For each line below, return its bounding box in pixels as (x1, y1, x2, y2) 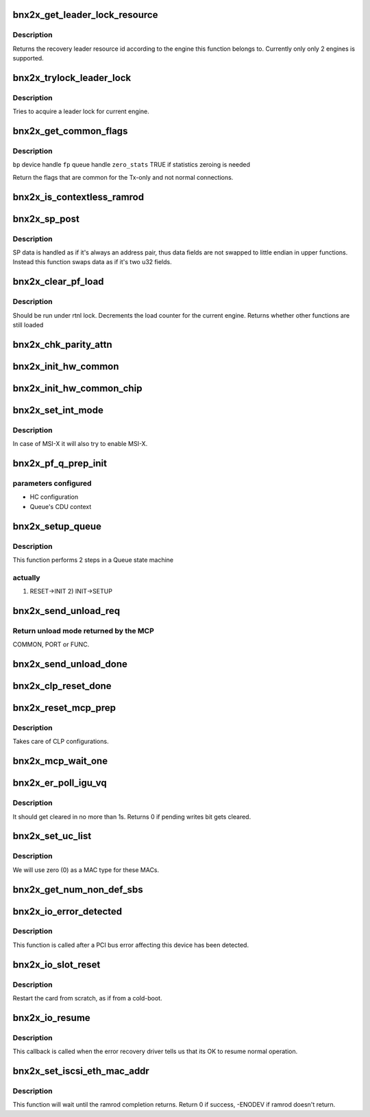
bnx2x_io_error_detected (12, 906, 123, 917)
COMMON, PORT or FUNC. (12, 640, 90, 648)
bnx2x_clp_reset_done (12, 680, 112, 692)
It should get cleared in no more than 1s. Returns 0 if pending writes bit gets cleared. (12, 812, 251, 821)
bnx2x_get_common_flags (12, 126, 128, 137)
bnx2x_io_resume (12, 1012, 90, 1024)
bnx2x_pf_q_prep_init (12, 457, 108, 469)
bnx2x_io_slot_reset (12, 959, 101, 970)
